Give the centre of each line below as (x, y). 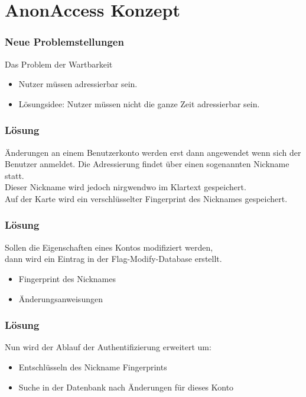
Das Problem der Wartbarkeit (59, 64)
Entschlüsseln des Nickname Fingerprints (93, 366)
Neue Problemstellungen (64, 42)
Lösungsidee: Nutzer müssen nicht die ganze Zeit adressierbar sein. (139, 103)
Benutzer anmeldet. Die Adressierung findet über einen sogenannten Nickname (147, 164)
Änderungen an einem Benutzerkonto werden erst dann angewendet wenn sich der (153, 152)
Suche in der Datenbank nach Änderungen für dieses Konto (126, 387)
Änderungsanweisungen (61, 298)
